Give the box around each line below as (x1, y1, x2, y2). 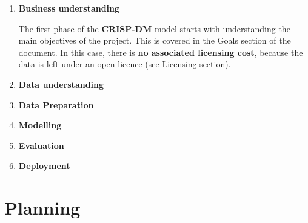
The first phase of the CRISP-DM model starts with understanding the (18, 22, 290, 35)
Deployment (18, 159, 70, 172)
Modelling (18, 119, 62, 131)
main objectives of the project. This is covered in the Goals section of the (18, 34, 291, 47)
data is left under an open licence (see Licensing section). (18, 58, 231, 70)
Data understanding (18, 78, 104, 90)
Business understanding (18, 2, 120, 14)
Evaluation (18, 139, 64, 151)
